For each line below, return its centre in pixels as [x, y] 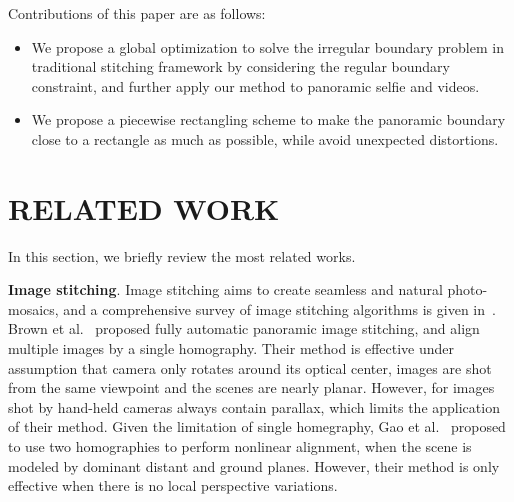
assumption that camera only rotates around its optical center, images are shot [250, 367]
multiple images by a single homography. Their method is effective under [231, 348]
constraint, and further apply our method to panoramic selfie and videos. [255, 85]
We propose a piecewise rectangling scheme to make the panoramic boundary [268, 119]
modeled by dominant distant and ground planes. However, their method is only [254, 465]
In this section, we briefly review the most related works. [182, 255]
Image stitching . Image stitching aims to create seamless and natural [225, 289]
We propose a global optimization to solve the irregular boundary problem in [267, 46]
